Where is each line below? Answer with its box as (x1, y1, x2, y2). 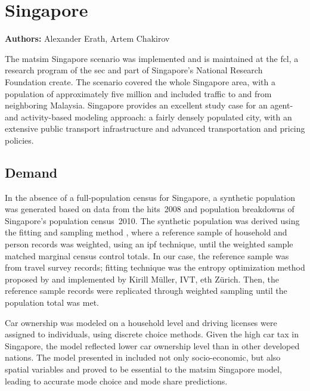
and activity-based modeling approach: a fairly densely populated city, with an (5, 110, 292, 123)
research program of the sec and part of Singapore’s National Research (5, 64, 263, 76)
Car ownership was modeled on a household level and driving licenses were (5, 316, 277, 328)
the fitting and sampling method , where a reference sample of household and (5, 226, 287, 238)
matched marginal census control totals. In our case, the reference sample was (5, 249, 289, 262)
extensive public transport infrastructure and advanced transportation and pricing (5, 122, 305, 135)
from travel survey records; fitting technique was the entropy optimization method (5, 261, 305, 274)
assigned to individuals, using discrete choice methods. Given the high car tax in (5, 328, 299, 340)
